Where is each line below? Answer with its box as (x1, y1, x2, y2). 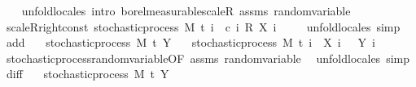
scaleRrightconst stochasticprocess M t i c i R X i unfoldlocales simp (6, 18, 401, 35)
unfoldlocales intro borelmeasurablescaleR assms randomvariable (21, 2, 351, 19)
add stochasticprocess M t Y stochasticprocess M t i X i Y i (6, 34, 375, 51)
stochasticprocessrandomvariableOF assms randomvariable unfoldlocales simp (6, 49, 409, 66)
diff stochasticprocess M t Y (6, 65, 169, 82)
